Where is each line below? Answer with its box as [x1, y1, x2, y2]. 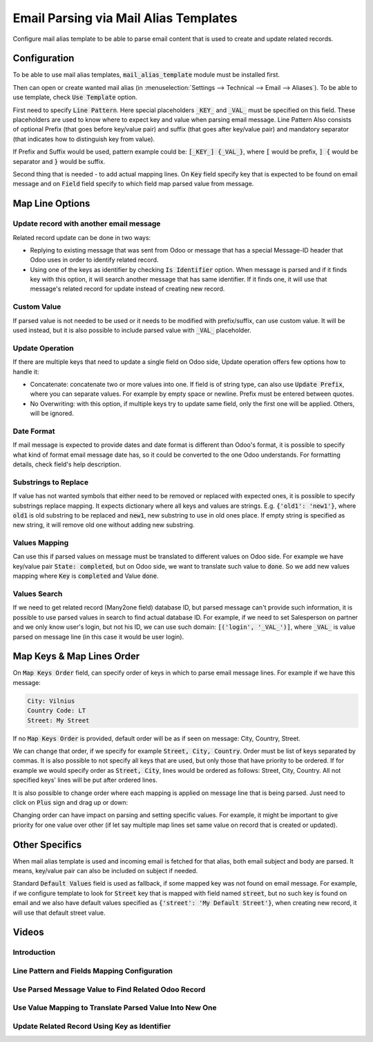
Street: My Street [27, 716, 90, 724]
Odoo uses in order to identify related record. [30, 256, 159, 264]
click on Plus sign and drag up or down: [12, 798, 128, 806]
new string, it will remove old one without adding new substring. [12, 521, 195, 529]
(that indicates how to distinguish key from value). [12, 135, 155, 143]
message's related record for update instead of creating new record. [30, 284, 225, 293]
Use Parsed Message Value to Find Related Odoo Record [12, 985, 206, 994]
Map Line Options [12, 198, 90, 210]
